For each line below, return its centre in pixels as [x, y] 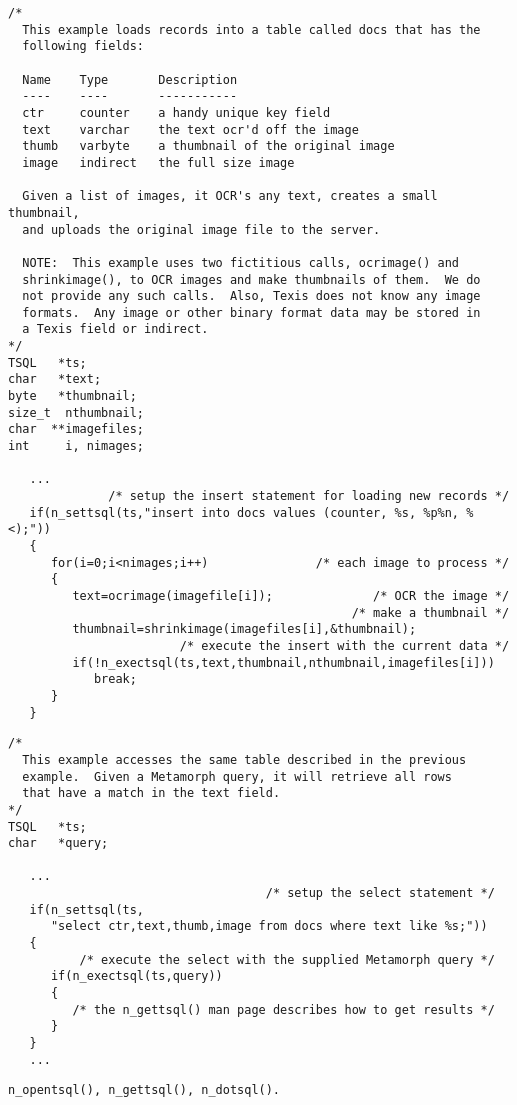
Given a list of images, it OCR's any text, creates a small [230, 196]
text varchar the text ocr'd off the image [190, 129]
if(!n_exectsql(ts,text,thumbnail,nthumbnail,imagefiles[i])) [283, 662]
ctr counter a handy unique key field [176, 112]
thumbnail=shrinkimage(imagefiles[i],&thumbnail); [244, 629]
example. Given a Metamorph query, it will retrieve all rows [237, 776]
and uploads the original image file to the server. [201, 229]
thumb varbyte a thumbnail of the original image [208, 146]
